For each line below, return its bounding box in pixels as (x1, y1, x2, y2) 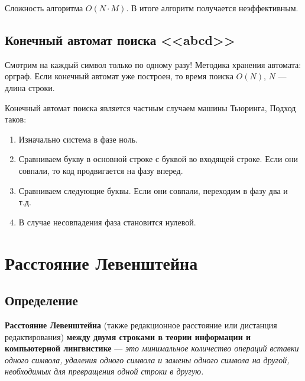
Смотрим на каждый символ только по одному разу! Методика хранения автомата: (5, 58, 301, 70)
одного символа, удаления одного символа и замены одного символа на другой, (5, 353, 290, 366)
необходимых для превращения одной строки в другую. (5, 365, 204, 377)
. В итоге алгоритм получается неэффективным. (126, 2, 298, 14)
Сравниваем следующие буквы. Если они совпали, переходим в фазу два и (18, 184, 288, 196)
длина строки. (5, 81, 55, 93)
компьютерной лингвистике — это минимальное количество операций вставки (5, 342, 299, 354)
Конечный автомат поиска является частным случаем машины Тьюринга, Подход (5, 101, 296, 114)
